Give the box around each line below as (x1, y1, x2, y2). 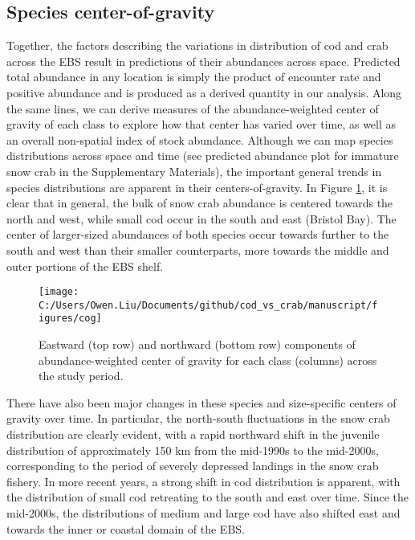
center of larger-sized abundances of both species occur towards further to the (6, 226, 389, 243)
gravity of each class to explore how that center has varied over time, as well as (6, 116, 397, 133)
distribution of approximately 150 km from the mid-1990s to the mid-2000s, (6, 441, 379, 458)
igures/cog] (39, 313, 102, 325)
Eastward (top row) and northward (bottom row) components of (39, 336, 356, 353)
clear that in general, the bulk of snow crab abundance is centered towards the (6, 194, 393, 211)
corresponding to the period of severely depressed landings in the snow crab (6, 457, 379, 474)
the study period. (39, 367, 124, 384)
